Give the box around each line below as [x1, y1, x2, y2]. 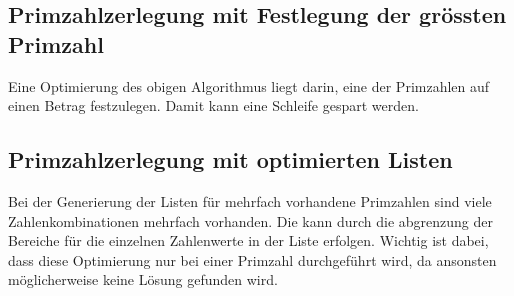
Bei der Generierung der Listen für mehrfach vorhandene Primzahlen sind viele [8, 190, 492, 211]
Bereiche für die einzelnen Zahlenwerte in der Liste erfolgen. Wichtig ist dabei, [8, 230, 489, 251]
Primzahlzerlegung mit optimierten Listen [8, 144, 453, 175]
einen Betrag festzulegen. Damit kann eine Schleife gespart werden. [8, 95, 419, 116]
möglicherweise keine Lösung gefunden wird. [8, 269, 278, 290]
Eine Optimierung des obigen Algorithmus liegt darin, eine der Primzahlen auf [8, 75, 490, 96]
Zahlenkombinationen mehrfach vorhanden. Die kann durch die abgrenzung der [8, 210, 494, 231]
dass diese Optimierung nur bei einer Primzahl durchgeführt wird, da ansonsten [8, 249, 497, 270]
